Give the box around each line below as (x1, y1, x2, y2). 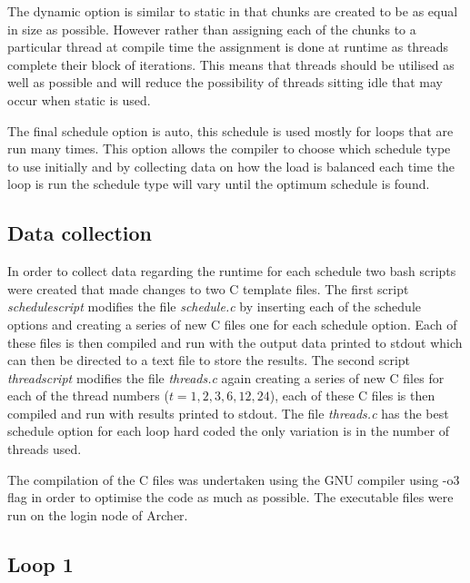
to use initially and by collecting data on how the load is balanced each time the (7, 156, 455, 175)
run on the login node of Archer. (7, 505, 188, 524)
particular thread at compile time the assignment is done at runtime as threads (7, 37, 449, 56)
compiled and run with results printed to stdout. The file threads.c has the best (7, 403, 449, 422)
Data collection (7, 219, 153, 247)
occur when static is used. (7, 90, 151, 109)
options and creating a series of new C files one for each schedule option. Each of (7, 314, 457, 333)
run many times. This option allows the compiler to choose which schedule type (7, 139, 451, 158)
